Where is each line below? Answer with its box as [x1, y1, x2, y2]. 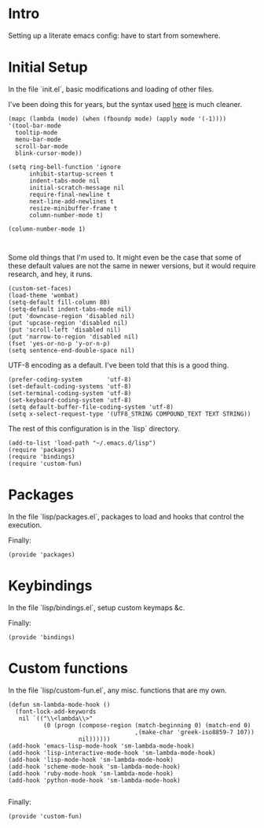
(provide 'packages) [8, 550, 76, 559]
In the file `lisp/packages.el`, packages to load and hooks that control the [8, 512, 244, 521]
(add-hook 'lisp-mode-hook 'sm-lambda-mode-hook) [8, 756, 174, 763]
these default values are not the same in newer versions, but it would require [8, 261, 256, 270]
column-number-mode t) [28, 211, 104, 219]
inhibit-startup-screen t [28, 170, 114, 178]
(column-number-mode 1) [8, 225, 86, 233]
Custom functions [8, 659, 128, 677]
